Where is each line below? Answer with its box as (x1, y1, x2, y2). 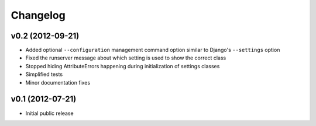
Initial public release (25, 110, 74, 117)
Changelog (11, 9, 66, 22)
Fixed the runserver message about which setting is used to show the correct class (25, 54, 226, 61)
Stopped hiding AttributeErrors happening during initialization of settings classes (25, 62, 220, 69)
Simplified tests (25, 71, 63, 78)
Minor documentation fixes (25, 79, 91, 86)
